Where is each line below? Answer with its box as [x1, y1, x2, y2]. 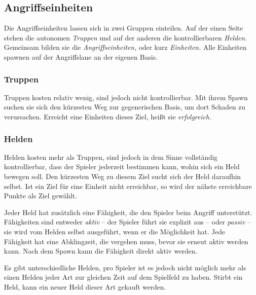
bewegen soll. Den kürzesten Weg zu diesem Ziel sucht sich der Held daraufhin [4, 171, 241, 181]
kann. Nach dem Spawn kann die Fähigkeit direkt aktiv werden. [4, 246, 198, 256]
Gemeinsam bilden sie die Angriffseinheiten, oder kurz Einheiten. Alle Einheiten [4, 42, 247, 52]
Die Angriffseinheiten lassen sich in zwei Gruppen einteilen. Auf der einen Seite [4, 23, 243, 33]
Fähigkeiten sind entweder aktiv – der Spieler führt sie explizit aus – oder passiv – [4, 217, 251, 227]
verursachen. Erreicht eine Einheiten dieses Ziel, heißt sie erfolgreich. [4, 111, 212, 121]
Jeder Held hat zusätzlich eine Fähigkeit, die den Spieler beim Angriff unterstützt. [4, 207, 253, 217]
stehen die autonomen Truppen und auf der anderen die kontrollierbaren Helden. [4, 32, 247, 42]
